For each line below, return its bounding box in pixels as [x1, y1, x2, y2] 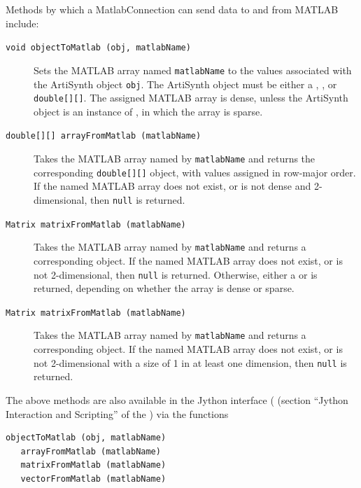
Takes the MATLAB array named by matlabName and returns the [34, 151, 316, 166]
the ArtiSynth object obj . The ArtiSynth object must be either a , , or [34, 76, 337, 91]
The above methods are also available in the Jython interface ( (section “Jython [6, 392, 348, 407]
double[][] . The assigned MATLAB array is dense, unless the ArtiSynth [34, 90, 348, 105]
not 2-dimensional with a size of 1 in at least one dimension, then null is [34, 355, 347, 370]
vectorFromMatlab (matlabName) [20, 473, 167, 484]
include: [6, 15, 39, 30]
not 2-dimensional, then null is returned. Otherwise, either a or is [34, 267, 318, 281]
